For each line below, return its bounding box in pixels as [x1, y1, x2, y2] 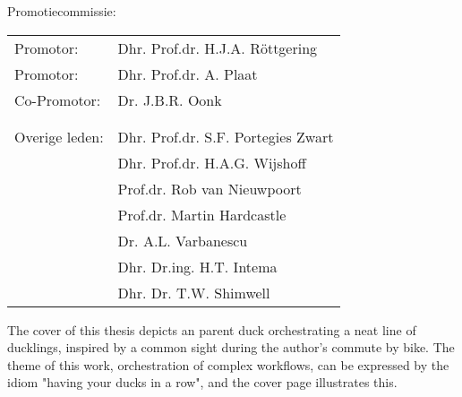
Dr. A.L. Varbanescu [117, 229, 248, 251]
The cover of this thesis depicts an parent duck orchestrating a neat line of [7, 320, 416, 339]
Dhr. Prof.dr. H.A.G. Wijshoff [117, 151, 306, 173]
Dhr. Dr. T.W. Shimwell [117, 281, 270, 303]
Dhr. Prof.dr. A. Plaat [117, 63, 258, 84]
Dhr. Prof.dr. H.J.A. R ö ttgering [117, 37, 318, 58]
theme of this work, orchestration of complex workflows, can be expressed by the [7, 355, 449, 374]
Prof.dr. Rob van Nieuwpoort [117, 177, 302, 199]
